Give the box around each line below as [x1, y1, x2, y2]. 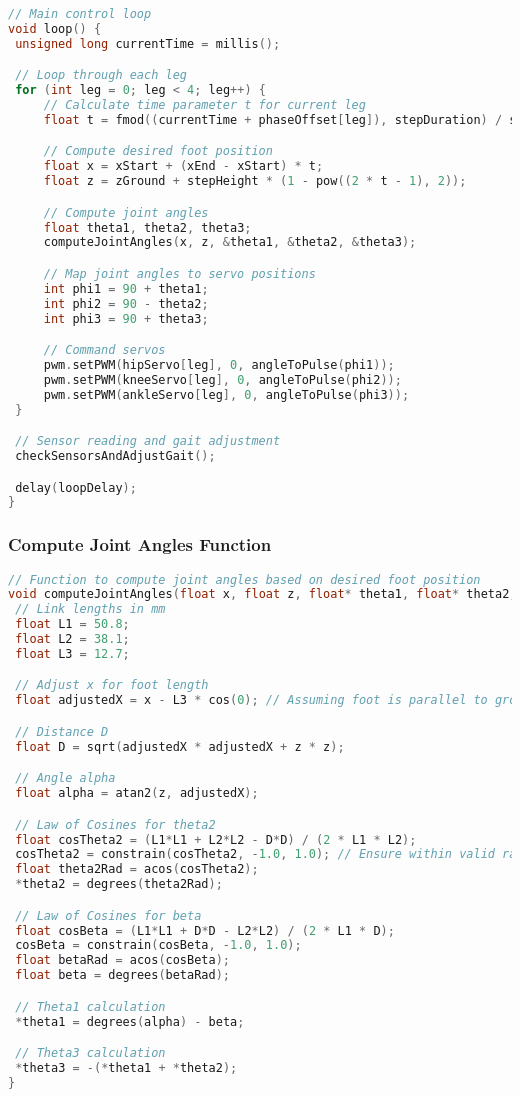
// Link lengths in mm [15, 602, 166, 617]
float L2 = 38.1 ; [15, 632, 130, 647]
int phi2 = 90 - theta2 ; [43, 296, 209, 311]
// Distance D [15, 724, 109, 739]
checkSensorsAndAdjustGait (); [15, 449, 216, 464]
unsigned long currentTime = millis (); [15, 36, 281, 51]
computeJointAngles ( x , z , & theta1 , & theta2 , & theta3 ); [43, 235, 417, 250]
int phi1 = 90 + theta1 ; [43, 281, 209, 296]
